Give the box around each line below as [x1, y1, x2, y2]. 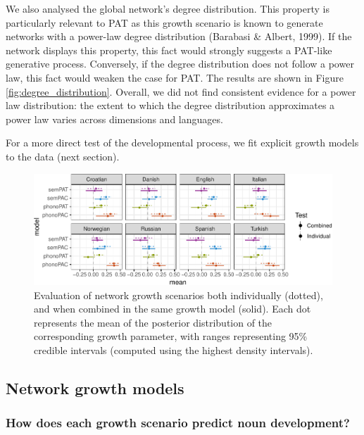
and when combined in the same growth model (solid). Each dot [34, 301, 311, 316]
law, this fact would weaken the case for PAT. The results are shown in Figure [6, 70, 344, 84]
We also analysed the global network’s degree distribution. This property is [6, 1, 330, 15]
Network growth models [6, 377, 184, 398]
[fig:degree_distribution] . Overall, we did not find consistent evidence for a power [6, 84, 356, 99]
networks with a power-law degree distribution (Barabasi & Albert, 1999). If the [6, 29, 352, 44]
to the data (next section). [6, 149, 120, 163]
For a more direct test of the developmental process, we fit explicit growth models [6, 135, 359, 150]
